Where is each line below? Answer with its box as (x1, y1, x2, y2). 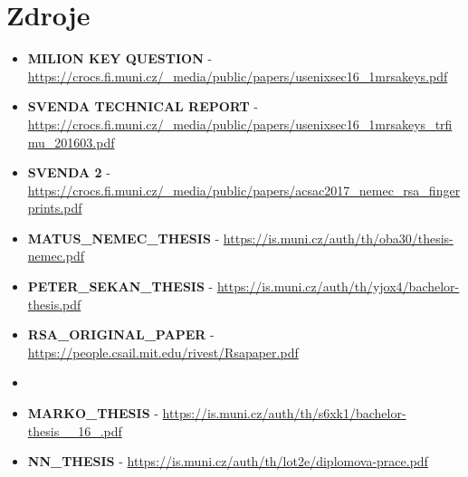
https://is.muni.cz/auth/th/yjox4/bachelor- (216, 277, 460, 296)
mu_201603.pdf (27, 132, 115, 151)
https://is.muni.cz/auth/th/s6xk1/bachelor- (162, 404, 406, 423)
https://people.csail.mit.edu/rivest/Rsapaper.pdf (27, 342, 299, 361)
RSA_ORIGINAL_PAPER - (27, 325, 215, 344)
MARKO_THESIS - (27, 404, 158, 423)
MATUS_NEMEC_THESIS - (27, 228, 220, 247)
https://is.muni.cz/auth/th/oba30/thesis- (223, 228, 454, 247)
